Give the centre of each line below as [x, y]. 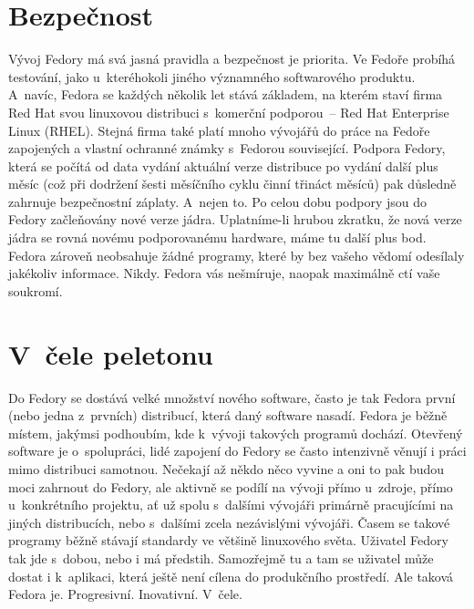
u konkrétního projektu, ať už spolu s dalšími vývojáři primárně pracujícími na [231, 505]
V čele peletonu [111, 353]
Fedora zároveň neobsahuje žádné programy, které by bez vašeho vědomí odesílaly [237, 255]
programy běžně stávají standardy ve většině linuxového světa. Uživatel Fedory [228, 540]
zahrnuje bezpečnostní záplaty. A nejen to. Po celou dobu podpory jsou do [217, 201]
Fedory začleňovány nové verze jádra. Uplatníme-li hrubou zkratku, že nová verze [235, 219]
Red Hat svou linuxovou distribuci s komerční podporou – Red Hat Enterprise [229, 112]
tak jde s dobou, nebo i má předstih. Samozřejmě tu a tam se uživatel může [221, 557]
